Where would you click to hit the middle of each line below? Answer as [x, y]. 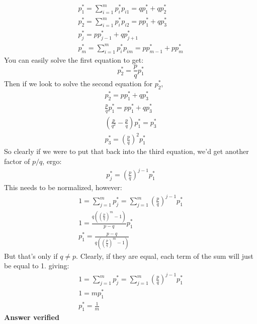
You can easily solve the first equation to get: [74, 59]
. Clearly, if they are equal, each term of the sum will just [165, 256]
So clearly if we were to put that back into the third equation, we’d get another [126, 151]
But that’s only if [31, 256]
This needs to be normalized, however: [63, 187]
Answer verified [32, 317]
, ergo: [52, 161]
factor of [17, 161]
